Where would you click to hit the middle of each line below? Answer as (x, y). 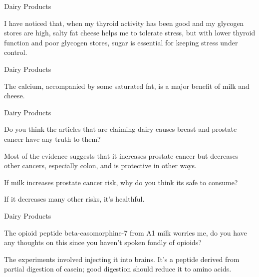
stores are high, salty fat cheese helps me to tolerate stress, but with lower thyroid (130, 33)
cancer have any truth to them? (52, 138)
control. (16, 52)
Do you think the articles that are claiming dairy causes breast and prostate (121, 129)
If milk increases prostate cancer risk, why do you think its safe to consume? (121, 182)
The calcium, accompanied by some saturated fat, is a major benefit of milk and (127, 86)
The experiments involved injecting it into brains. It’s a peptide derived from (122, 259)
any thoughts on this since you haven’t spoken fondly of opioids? (103, 242)
